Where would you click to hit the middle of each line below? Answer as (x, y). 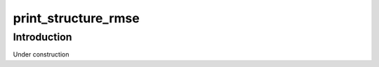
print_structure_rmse (76, 18)
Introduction (42, 37)
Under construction (41, 54)
